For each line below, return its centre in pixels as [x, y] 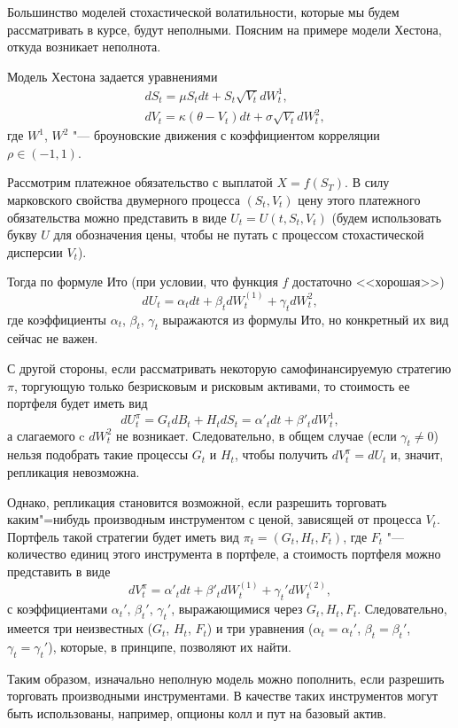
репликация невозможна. [74, 472]
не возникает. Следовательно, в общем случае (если [256, 435]
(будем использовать [387, 217]
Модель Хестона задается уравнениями [113, 76]
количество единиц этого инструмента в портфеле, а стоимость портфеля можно [224, 554]
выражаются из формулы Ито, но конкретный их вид [306, 319]
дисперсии [35, 251]
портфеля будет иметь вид [78, 403]
